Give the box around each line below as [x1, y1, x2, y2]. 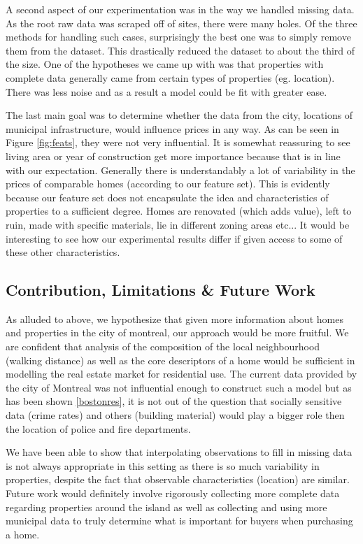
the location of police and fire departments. [6, 421, 191, 436]
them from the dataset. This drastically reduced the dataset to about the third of [6, 43, 355, 57]
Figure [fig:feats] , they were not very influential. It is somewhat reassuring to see [6, 135, 350, 150]
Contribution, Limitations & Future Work [6, 279, 315, 301]
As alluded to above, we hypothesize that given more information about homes [6, 311, 343, 326]
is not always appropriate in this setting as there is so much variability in [6, 458, 320, 473]
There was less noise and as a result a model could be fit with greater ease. [6, 84, 327, 99]
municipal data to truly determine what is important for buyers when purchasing [6, 513, 353, 528]
